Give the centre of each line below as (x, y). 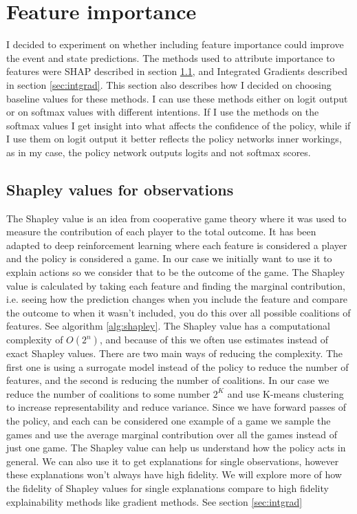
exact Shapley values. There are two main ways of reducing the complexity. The (175, 353)
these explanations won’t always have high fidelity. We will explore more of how (174, 474)
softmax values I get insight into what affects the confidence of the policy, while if (178, 125)
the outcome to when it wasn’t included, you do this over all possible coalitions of (178, 312)
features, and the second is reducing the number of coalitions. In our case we (168, 380)
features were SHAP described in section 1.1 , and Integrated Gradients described (177, 71)
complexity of (35, 340)
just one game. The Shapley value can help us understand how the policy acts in (176, 448)
